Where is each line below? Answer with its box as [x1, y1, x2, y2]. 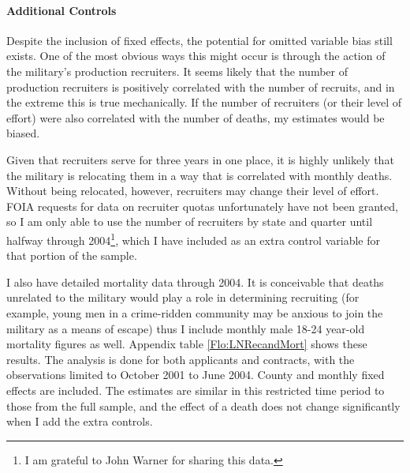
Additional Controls [6, 2, 117, 18]
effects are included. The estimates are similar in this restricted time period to [6, 381, 385, 398]
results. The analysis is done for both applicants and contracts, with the [6, 351, 355, 367]
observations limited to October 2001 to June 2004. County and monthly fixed [6, 366, 385, 383]
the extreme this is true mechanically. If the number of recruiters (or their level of [6, 94, 402, 111]
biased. [6, 125, 40, 141]
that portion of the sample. [6, 247, 137, 264]
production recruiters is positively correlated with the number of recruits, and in [6, 78, 395, 95]
